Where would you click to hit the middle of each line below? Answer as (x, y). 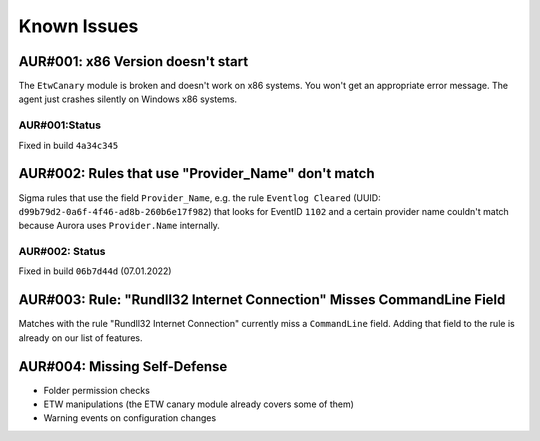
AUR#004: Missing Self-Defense (123, 366)
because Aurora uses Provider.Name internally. (119, 226)
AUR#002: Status (62, 252)
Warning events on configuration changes (130, 418)
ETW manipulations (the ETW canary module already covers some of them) (199, 404)
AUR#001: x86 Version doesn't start (133, 61)
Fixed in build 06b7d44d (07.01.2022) (95, 271)
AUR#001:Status (60, 125)
